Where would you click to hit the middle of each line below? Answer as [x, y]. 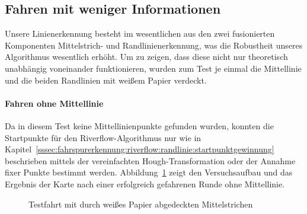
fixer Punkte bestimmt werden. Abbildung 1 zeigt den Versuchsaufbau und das [149, 172]
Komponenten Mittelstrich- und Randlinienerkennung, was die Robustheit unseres [154, 45]
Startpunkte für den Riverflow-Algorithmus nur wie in [103, 137]
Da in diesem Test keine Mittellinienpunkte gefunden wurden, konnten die [139, 125]
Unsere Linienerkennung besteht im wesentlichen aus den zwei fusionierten [140, 33]
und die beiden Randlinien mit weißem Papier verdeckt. [106, 80]
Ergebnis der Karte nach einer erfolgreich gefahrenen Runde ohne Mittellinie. [145, 183]
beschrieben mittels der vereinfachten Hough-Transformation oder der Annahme [150, 160]
